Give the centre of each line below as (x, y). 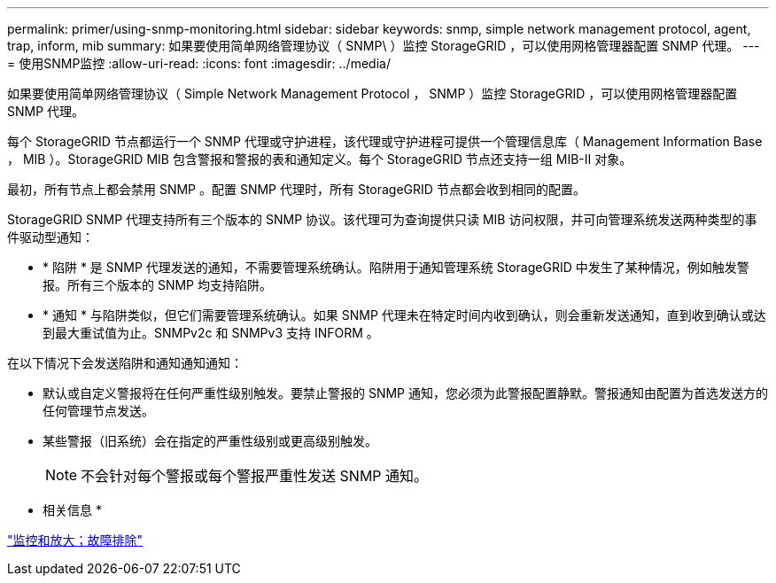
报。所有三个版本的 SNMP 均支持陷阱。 (157, 285)
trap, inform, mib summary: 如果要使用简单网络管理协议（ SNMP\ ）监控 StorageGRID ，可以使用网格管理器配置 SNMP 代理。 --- (384, 46)
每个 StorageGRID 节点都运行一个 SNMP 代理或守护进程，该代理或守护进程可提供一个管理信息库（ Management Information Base (385, 141)
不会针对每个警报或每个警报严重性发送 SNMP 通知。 (255, 476)
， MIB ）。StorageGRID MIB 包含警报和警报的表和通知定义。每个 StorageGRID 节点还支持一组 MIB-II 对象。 (320, 159)
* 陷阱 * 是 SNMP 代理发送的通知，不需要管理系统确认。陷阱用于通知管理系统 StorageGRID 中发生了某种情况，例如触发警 (396, 267)
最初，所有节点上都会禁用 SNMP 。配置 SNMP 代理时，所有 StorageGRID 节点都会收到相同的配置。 (296, 189)
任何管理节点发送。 (98, 411)
